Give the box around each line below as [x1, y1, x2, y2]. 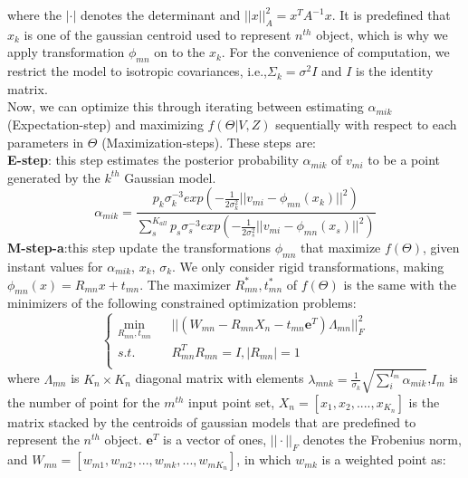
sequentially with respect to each [275, 114, 457, 133]
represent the [7, 430, 80, 449]
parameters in [7, 132, 84, 151]
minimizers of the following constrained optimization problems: [7, 293, 357, 312]
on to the [154, 43, 205, 62]
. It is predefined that [331, 5, 451, 24]
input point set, [188, 392, 275, 411]
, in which [236, 450, 291, 469]
